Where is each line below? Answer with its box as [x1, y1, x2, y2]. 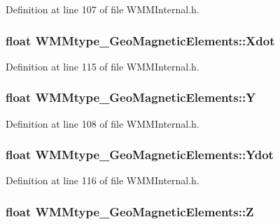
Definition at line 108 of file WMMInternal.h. [6, 116, 199, 130]
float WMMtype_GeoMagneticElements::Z [6, 202, 254, 220]
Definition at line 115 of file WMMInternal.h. [6, 59, 199, 73]
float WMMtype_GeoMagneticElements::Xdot [6, 31, 275, 49]
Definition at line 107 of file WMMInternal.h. [6, 2, 199, 16]
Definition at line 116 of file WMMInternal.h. [6, 173, 199, 188]
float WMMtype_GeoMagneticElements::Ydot [6, 146, 274, 163]
